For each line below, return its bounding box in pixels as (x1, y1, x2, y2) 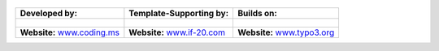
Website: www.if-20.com (128, 27, 225, 38)
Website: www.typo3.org (237, 27, 335, 38)
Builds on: (237, 8, 278, 19)
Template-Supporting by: (128, 8, 229, 19)
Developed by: (20, 8, 77, 19)
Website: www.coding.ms (20, 27, 120, 38)
